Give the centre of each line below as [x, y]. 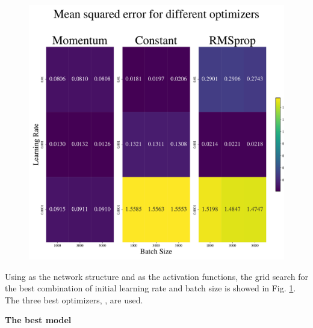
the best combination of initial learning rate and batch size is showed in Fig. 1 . [150, 288]
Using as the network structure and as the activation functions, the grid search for [156, 276]
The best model [38, 320]
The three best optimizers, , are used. [74, 299]
